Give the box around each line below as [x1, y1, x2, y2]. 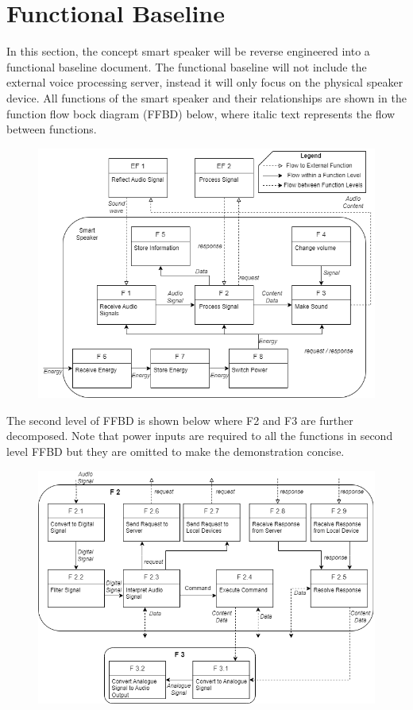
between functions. [6, 121, 97, 137]
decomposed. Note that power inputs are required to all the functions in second [6, 427, 393, 444]
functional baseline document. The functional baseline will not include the [6, 58, 367, 75]
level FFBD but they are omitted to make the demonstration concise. [6, 442, 345, 459]
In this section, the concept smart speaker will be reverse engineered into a [6, 43, 370, 60]
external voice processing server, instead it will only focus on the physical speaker [6, 74, 403, 91]
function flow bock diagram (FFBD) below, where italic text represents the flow [6, 105, 396, 122]
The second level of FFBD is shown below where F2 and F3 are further [6, 411, 353, 428]
